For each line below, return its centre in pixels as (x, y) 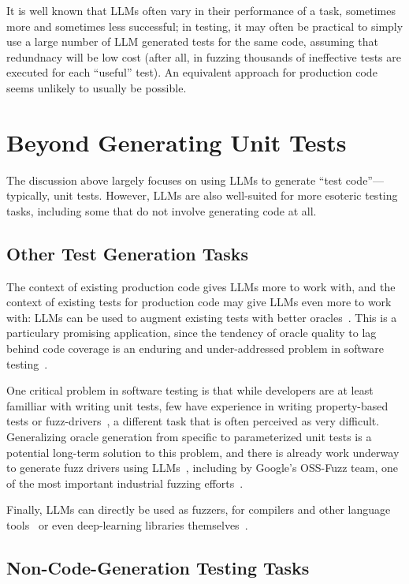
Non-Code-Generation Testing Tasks (158, 567)
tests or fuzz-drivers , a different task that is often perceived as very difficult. (193, 421)
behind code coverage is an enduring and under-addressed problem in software (195, 348)
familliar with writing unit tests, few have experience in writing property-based (197, 405)
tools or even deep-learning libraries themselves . (127, 524)
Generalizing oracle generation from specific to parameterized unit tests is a (189, 437)
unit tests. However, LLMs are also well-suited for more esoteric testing (225, 195)
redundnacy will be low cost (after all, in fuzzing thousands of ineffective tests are (204, 56)
